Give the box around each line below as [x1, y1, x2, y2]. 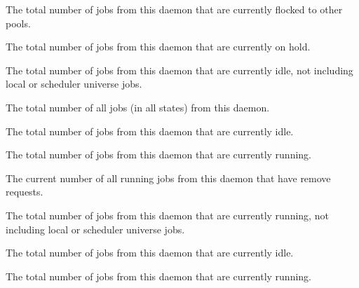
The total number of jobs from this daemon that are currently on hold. [6, 39, 311, 54]
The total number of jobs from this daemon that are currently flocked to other [6, 2, 343, 16]
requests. [6, 184, 43, 199]
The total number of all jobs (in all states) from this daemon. [6, 100, 270, 114]
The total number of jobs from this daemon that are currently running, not [6, 207, 329, 222]
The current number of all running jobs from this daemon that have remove [6, 170, 331, 185]
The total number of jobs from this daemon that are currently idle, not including [6, 62, 353, 77]
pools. [6, 15, 31, 30]
